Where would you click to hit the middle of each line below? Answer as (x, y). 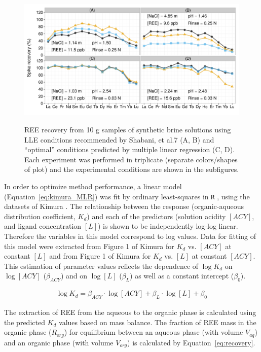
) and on (74, 276)
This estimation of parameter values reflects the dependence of (101, 266)
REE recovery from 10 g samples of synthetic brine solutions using (128, 130)
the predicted (25, 322)
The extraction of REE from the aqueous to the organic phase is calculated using (130, 312)
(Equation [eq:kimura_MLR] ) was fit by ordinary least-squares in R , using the (127, 196)
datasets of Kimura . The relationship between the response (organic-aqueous (124, 206)
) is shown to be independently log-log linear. (168, 226)
